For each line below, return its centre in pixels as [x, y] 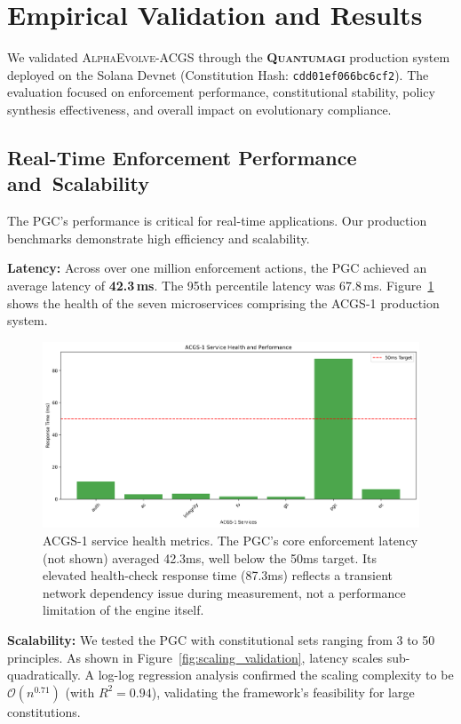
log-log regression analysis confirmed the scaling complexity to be [276, 675]
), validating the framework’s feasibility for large [283, 692]
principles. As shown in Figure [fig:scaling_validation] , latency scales [195, 657]
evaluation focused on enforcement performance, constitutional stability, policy [221, 92]
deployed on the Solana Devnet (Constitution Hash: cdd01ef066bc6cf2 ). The [218, 74]
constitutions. [44, 711]
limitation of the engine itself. [123, 610]
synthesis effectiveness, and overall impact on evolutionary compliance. [199, 109]
